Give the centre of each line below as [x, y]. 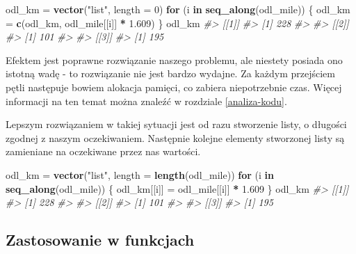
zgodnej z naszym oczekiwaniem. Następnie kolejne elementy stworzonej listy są [175, 137]
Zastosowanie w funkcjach [100, 240]
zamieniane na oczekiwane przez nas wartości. [103, 151]
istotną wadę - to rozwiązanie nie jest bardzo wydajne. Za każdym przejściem [170, 73]
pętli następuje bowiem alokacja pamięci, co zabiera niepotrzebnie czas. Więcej [174, 87]
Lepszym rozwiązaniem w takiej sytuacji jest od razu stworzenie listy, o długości [176, 124]
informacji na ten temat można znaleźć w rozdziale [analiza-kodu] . [146, 101]
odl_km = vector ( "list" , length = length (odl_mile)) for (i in [140, 174]
